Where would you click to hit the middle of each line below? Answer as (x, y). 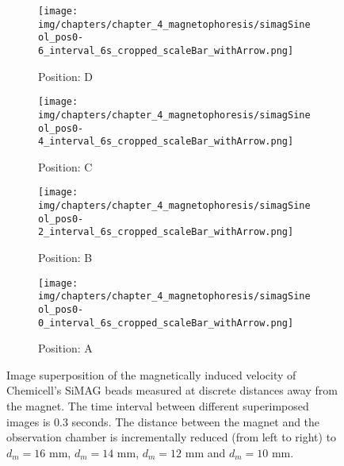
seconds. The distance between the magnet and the (196, 421)
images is (29, 421)
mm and (205, 452)
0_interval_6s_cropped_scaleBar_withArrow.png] (166, 323)
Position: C (65, 166)
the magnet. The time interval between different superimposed (158, 406)
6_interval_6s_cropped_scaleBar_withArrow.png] (166, 50)
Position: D (65, 76)
